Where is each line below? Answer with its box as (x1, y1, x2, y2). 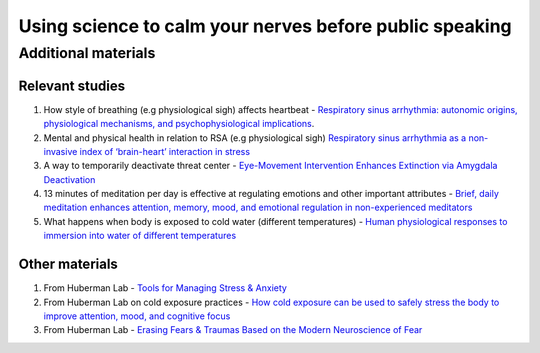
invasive (43, 145, 78, 157)
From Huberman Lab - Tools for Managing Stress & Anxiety (43, 282, 287, 294)
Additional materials (18, 44, 156, 62)
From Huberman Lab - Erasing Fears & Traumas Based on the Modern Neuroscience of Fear (43, 324, 423, 336)
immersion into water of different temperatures (43, 230, 237, 242)
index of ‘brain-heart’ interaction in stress (79, 145, 250, 157)
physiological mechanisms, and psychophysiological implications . (43, 118, 315, 130)
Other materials (18, 256, 119, 273)
